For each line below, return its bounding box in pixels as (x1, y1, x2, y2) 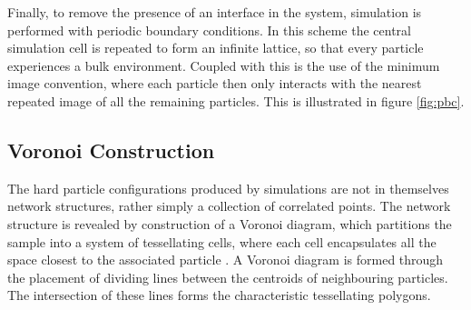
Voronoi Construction (7, 135, 215, 164)
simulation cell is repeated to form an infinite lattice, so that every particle (7, 38, 424, 57)
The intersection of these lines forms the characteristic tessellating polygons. (7, 285, 431, 305)
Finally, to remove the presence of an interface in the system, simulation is (7, 3, 422, 21)
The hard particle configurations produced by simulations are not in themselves (7, 178, 449, 197)
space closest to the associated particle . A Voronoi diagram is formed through (7, 250, 444, 269)
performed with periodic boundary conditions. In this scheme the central (7, 20, 411, 39)
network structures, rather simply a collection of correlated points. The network (7, 196, 451, 215)
